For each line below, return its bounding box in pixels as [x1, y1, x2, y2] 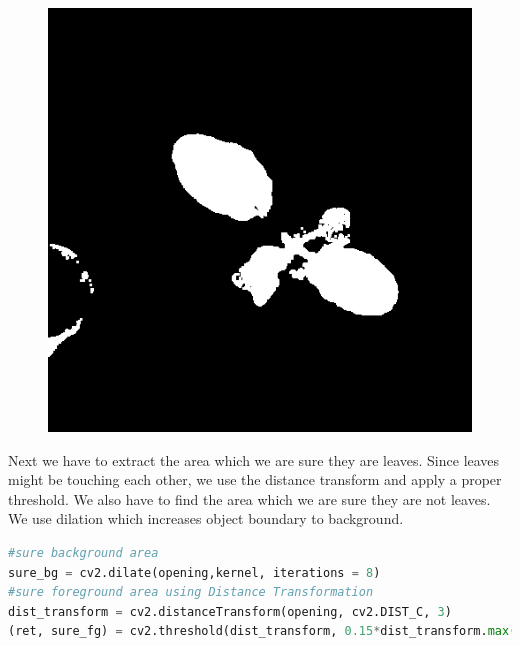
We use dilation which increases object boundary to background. [8, 508, 404, 529]
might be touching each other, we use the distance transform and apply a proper [8, 469, 502, 490]
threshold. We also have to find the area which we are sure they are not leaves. [8, 488, 491, 509]
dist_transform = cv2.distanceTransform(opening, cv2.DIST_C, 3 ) [8, 604, 452, 619]
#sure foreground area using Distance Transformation [8, 585, 374, 600]
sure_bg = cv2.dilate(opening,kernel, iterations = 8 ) [8, 565, 381, 580]
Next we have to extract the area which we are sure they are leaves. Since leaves [8, 449, 500, 470]
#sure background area [8, 545, 159, 560]
